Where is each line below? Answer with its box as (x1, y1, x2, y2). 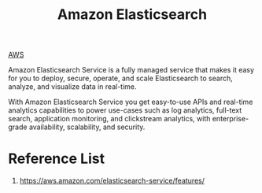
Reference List (8, 150, 105, 168)
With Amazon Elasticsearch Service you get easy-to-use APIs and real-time (8, 97, 253, 107)
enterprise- (212, 114, 249, 124)
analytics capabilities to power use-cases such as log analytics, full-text (8, 106, 242, 115)
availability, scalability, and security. (28, 122, 146, 132)
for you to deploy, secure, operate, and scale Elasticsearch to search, (8, 73, 234, 84)
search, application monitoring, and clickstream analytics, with (8, 114, 211, 124)
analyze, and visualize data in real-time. (8, 82, 137, 91)
